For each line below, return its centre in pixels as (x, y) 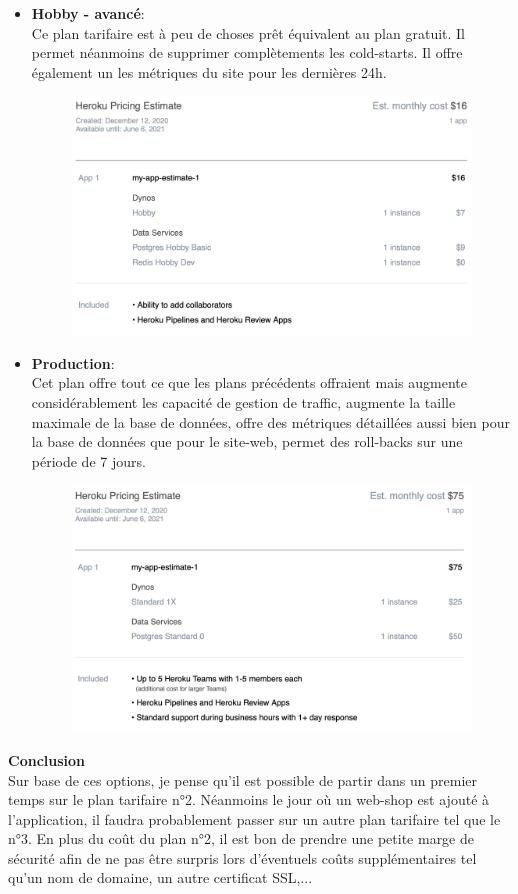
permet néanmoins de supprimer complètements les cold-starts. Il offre (247, 52)
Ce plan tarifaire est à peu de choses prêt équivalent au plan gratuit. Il (248, 32)
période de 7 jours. (88, 460)
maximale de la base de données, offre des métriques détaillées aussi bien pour (270, 421)
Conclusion (47, 759)
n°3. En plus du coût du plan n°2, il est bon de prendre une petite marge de (241, 838)
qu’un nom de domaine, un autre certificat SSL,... (160, 877)
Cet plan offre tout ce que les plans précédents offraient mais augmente (249, 382)
